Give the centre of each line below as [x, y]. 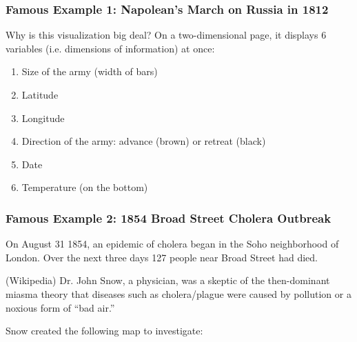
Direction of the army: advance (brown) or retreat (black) [144, 141]
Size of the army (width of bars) [90, 71]
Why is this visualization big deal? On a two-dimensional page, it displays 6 [166, 35]
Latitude [40, 94]
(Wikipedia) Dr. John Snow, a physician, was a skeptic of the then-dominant [168, 280]
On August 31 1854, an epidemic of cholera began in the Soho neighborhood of [172, 244]
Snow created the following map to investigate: [104, 331]
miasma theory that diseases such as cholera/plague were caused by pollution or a [178, 293]
